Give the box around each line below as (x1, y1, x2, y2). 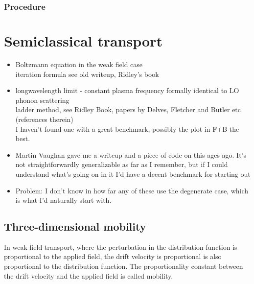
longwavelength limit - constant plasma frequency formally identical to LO (15, 85, 239, 95)
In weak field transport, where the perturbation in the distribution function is (4, 241, 237, 252)
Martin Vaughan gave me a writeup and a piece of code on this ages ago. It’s (15, 149, 247, 160)
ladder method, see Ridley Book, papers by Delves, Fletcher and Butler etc (15, 104, 241, 115)
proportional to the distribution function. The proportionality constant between (4, 261, 243, 271)
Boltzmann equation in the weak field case (15, 59, 143, 69)
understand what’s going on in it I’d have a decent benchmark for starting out (15, 168, 251, 179)
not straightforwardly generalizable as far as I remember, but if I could (15, 159, 228, 169)
